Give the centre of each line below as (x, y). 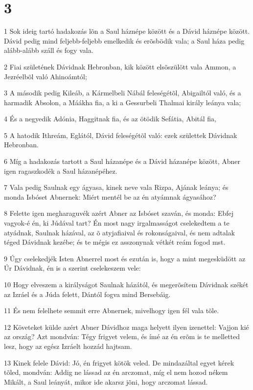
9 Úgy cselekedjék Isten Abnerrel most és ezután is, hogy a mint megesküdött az (125, 258)
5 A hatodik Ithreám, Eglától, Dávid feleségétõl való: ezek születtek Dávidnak (121, 135)
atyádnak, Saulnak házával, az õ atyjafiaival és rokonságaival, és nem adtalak (119, 232)
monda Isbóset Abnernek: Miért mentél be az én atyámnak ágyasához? (110, 196)
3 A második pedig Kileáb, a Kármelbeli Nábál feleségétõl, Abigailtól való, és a (123, 93)
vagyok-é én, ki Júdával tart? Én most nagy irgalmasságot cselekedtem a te (117, 223)
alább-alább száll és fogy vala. (49, 50)
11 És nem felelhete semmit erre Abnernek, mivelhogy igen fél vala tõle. (112, 310)
